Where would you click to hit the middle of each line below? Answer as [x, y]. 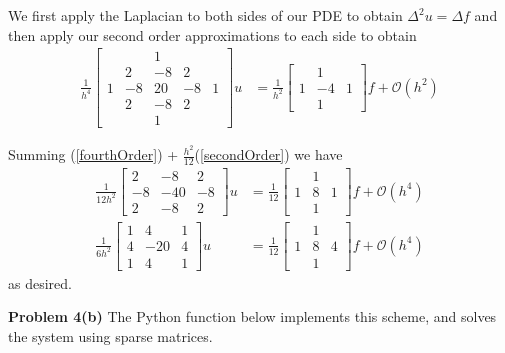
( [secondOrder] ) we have [268, 154]
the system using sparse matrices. [110, 335]
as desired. [40, 282]
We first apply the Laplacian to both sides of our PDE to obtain [205, 15]
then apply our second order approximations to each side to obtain [212, 34]
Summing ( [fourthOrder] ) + [93, 154]
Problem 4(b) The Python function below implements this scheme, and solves [252, 316]
